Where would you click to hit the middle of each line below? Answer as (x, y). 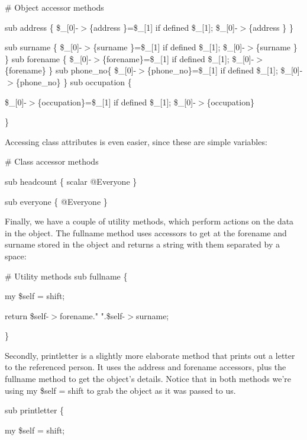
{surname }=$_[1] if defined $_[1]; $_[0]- (169, 47)
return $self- (27, 315)
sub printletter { (35, 410)
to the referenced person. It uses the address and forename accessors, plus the (146, 367)
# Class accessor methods (52, 161)
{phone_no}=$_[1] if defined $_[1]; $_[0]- (225, 70)
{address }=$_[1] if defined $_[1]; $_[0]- (163, 27)
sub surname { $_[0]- (43, 47)
